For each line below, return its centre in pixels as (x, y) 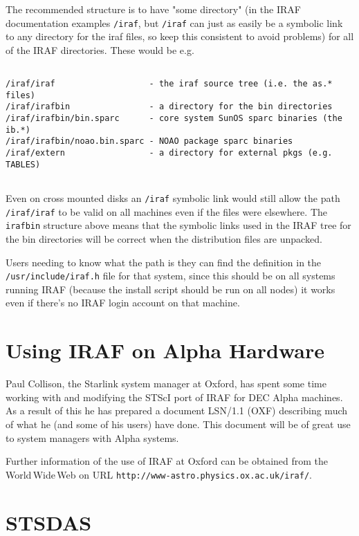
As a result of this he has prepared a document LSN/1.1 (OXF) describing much (177, 410)
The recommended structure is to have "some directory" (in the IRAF (153, 9)
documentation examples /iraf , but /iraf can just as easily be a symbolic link (174, 22)
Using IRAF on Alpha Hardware (165, 350)
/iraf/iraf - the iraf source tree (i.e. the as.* (169, 84)
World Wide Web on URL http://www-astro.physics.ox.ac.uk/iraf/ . (159, 474)
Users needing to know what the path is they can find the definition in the (164, 262)
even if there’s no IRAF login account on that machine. (123, 303)
